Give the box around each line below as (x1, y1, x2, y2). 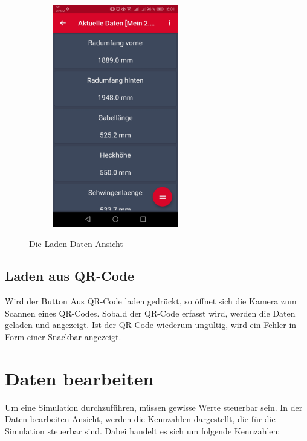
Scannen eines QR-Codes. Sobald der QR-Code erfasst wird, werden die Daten (5, 306, 296, 319)
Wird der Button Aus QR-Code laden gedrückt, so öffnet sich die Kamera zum (5, 295, 297, 307)
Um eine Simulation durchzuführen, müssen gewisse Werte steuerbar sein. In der (5, 401, 303, 413)
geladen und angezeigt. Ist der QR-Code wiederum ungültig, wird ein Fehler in (5, 318, 297, 331)
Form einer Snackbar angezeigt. (5, 330, 121, 343)
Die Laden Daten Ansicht (29, 237, 123, 249)
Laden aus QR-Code (5, 266, 134, 285)
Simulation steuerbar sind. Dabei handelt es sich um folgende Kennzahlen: (5, 424, 280, 437)
